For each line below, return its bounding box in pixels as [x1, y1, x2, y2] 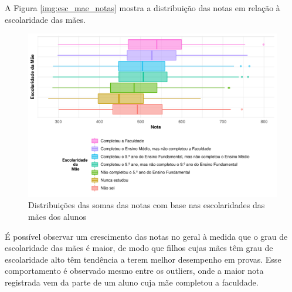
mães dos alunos [28, 210, 86, 223]
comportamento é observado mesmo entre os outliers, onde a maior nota [5, 264, 264, 277]
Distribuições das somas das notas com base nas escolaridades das [28, 199, 265, 211]
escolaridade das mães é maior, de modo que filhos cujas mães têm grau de [5, 242, 273, 254]
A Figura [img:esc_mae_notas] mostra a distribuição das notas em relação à [5, 2, 280, 13]
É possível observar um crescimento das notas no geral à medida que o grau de [5, 230, 288, 242]
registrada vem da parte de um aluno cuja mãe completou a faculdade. [5, 276, 259, 288]
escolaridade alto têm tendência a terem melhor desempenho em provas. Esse [5, 253, 281, 265]
